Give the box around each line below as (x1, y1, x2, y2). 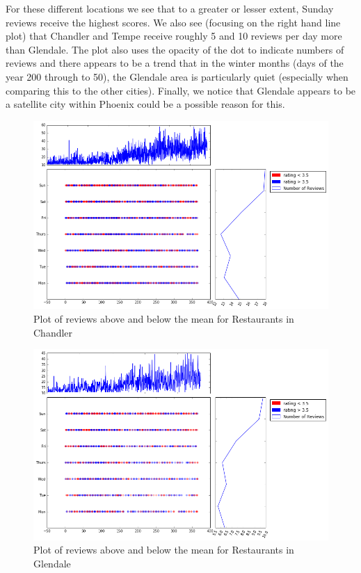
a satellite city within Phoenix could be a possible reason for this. (6, 97, 285, 111)
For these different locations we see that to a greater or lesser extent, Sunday (6, 1, 334, 15)
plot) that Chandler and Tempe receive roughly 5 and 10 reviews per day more (6, 29, 342, 43)
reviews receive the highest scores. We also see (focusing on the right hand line (6, 15, 341, 29)
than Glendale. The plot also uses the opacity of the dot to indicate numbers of (6, 42, 344, 56)
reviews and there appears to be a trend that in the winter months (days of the (6, 56, 344, 70)
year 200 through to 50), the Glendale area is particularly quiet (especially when (6, 69, 348, 83)
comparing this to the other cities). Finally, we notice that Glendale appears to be (6, 83, 356, 97)
